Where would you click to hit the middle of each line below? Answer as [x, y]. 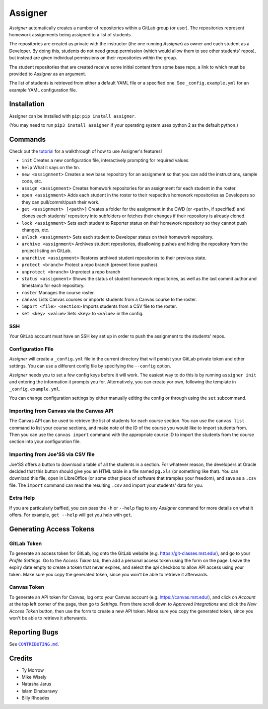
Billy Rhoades [35, 698]
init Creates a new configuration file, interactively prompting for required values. [105, 160]
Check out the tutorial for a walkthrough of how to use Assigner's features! [86, 151]
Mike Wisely [34, 677]
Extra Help [22, 498]
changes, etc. [35, 230]
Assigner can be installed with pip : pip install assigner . [72, 116]
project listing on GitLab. [47, 251]
